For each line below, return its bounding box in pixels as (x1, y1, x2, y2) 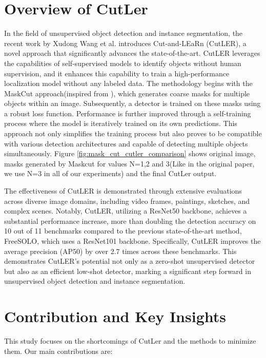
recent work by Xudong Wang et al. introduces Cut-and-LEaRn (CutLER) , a (4, 37, 247, 48)
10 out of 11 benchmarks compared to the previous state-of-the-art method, (4, 225, 242, 236)
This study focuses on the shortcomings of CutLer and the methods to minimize (4, 335, 256, 346)
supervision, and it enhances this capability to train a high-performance (4, 68, 230, 78)
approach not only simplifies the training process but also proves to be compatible (4, 128, 262, 139)
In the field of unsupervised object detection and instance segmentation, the (4, 28, 243, 38)
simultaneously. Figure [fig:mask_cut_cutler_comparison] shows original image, (4, 148, 256, 159)
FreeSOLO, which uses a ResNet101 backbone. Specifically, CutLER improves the (4, 236, 261, 246)
